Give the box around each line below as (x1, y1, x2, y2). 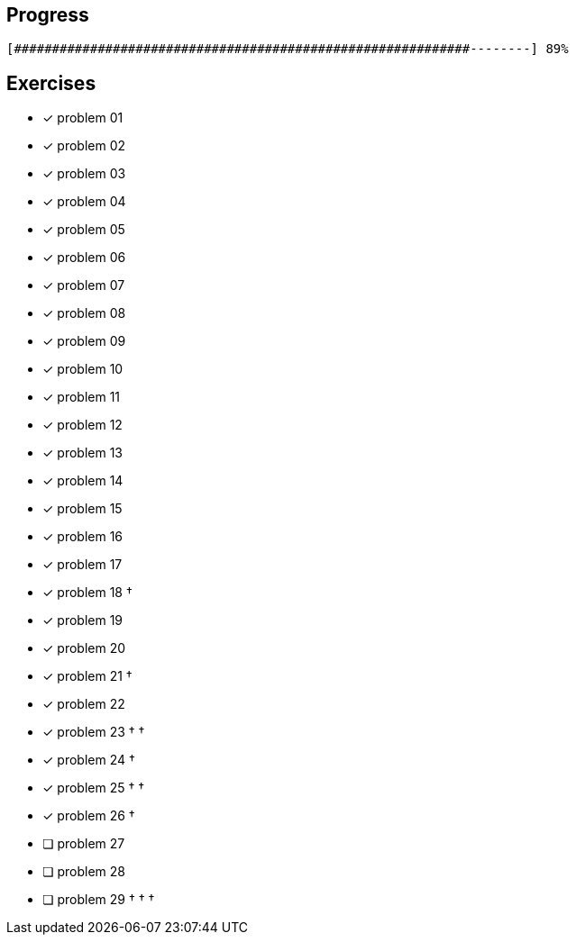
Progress (6, 4, 89, 26)
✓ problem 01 (42, 110, 123, 126)
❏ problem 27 (42, 836, 125, 852)
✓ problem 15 (42, 501, 123, 517)
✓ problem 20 (42, 640, 126, 657)
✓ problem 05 (42, 222, 125, 238)
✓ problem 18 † (42, 584, 133, 601)
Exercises (6, 71, 96, 95)
